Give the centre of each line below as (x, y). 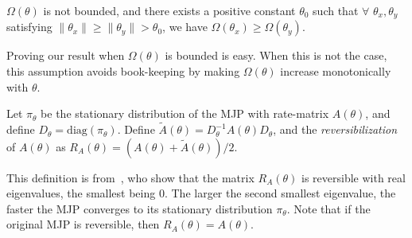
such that (336, 10)
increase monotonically (336, 71)
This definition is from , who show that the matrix (130, 177)
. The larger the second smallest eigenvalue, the (280, 193)
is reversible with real (353, 177)
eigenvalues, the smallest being (81, 193)
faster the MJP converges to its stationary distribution (140, 208)
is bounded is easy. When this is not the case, (276, 55)
